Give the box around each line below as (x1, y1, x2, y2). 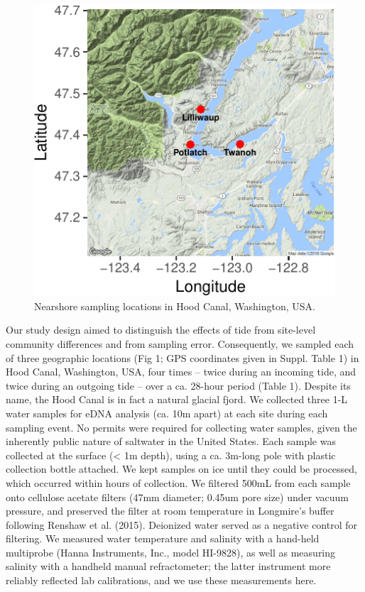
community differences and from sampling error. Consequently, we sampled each (6, 336, 354, 351)
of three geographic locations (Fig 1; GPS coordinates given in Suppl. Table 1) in (6, 350, 359, 365)
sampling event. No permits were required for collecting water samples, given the (6, 420, 357, 434)
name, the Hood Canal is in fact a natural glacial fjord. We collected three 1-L (6, 392, 348, 407)
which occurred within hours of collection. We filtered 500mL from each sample (6, 475, 351, 490)
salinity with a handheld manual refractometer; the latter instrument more (6, 559, 331, 574)
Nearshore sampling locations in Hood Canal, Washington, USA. (34, 298, 315, 313)
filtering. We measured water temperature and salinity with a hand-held (6, 531, 320, 546)
